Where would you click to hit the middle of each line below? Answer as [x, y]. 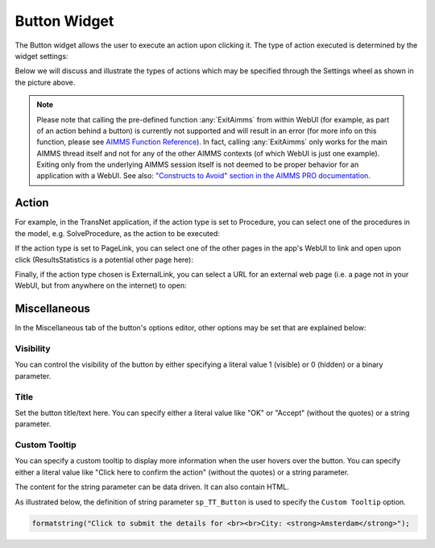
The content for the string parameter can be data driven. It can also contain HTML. [152, 487]
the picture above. [45, 82]
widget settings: [41, 56]
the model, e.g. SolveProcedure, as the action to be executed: [118, 233]
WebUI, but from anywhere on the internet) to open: [101, 285]
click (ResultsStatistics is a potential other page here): [104, 259]
